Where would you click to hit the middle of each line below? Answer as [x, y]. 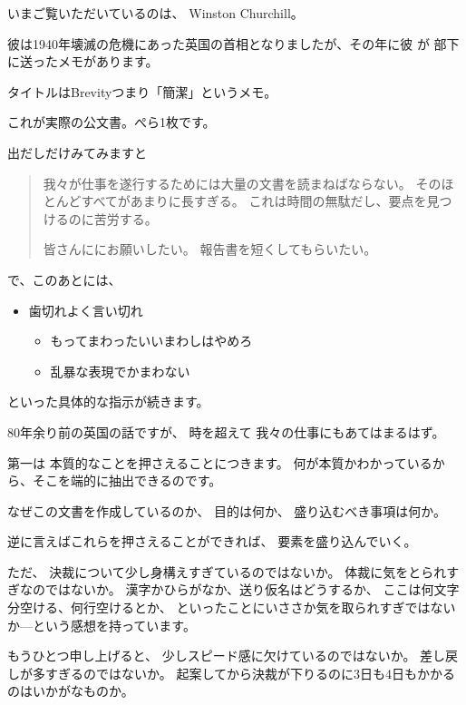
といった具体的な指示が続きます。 [108, 401]
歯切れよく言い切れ [86, 310]
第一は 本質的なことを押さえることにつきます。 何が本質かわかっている [220, 462]
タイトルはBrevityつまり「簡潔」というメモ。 [142, 91]
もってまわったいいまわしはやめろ [151, 341]
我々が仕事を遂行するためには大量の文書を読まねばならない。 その [242, 183]
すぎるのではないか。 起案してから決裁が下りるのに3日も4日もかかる [250, 673]
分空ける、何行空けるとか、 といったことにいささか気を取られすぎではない [232, 607]
